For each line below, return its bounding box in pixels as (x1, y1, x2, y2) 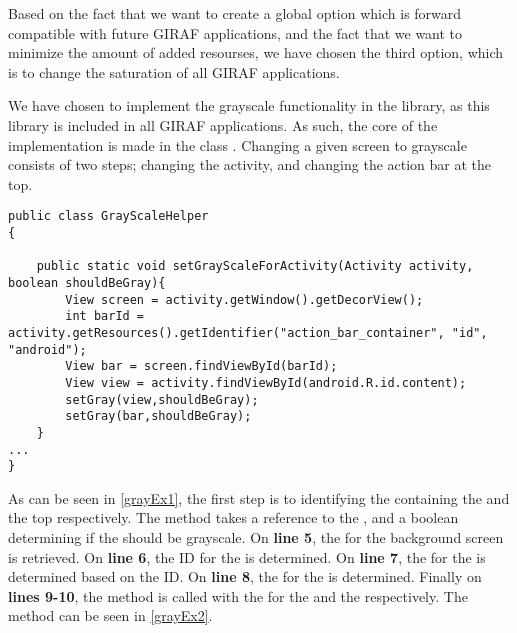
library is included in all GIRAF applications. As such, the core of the (8, 114, 438, 135)
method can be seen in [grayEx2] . (8, 605, 213, 626)
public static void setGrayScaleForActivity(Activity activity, (36, 259, 474, 274)
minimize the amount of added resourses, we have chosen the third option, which (8, 42, 504, 63)
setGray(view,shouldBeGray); (65, 392, 259, 407)
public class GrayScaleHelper (8, 209, 209, 224)
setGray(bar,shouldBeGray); (65, 409, 252, 424)
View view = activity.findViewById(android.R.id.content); (65, 375, 467, 390)
